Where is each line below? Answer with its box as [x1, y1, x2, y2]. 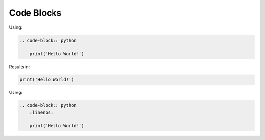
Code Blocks [9, 7, 62, 18]
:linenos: [29, 109, 53, 115]
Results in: [9, 64, 30, 70]
